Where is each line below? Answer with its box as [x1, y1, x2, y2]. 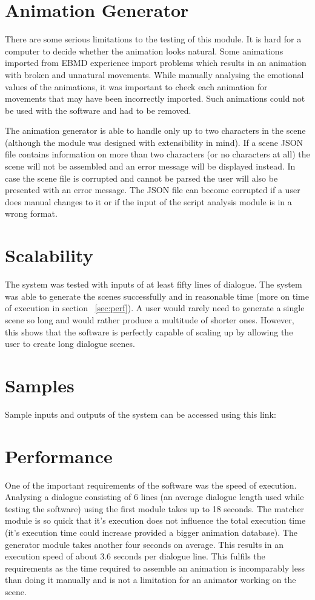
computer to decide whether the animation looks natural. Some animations [5, 44, 283, 57]
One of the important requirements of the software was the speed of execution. [5, 478, 297, 491]
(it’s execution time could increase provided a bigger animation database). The [5, 526, 297, 538]
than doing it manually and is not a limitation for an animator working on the [5, 573, 296, 586]
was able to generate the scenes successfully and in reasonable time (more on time [5, 289, 309, 302]
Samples [5, 372, 75, 397]
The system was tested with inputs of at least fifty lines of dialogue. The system [5, 278, 302, 291]
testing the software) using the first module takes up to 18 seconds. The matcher [5, 502, 305, 515]
